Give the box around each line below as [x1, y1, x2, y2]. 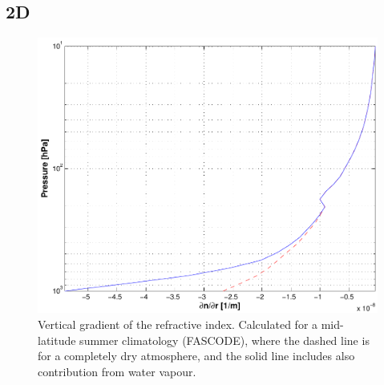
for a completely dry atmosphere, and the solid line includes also [38, 347, 355, 364]
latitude [38, 331, 76, 348]
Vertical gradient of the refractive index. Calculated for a [38, 316, 318, 333]
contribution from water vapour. [38, 363, 196, 379]
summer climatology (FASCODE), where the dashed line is [79, 331, 370, 348]
